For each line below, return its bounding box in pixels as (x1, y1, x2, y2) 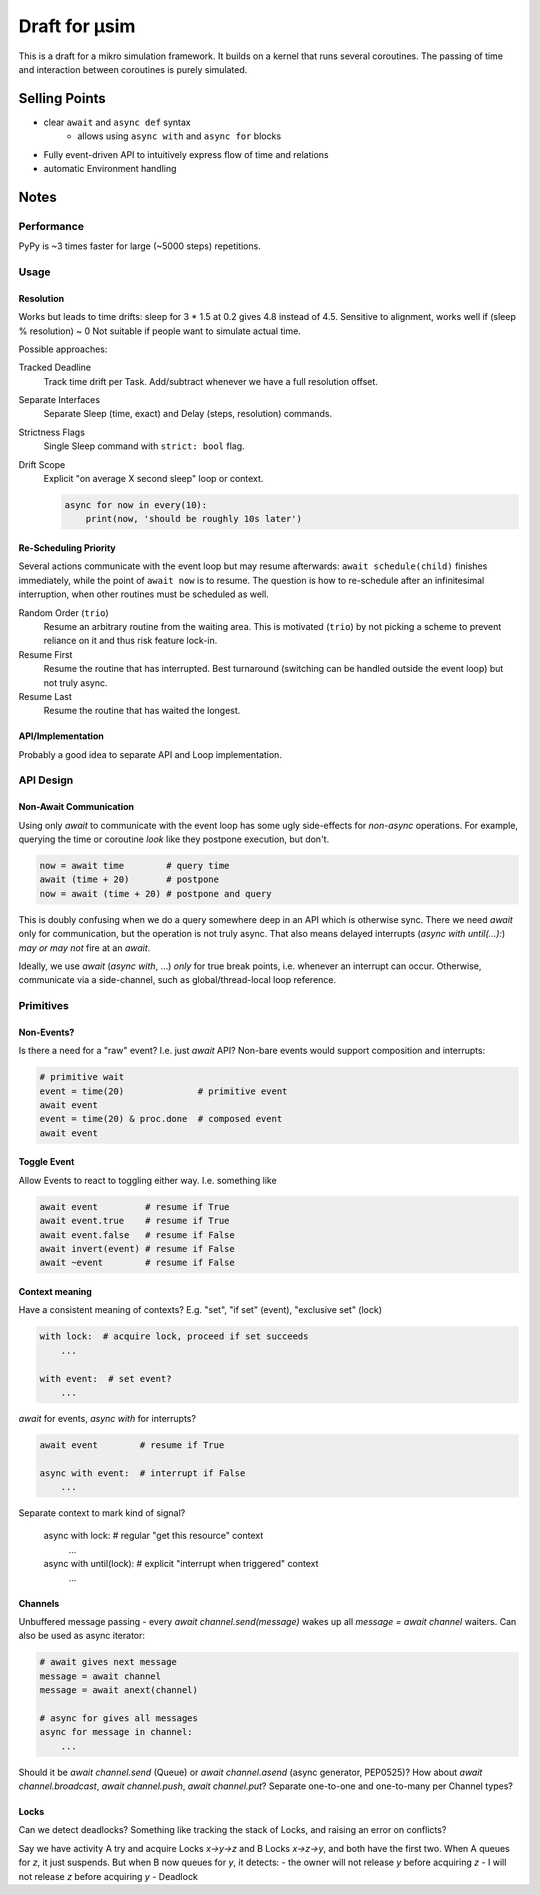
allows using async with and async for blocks (77, 130, 282, 142)
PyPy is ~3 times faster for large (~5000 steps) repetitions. (18, 240, 262, 252)
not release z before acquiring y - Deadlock (18, 1870, 199, 1882)
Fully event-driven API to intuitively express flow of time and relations (43, 148, 329, 160)
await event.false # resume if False (39, 1229, 235, 1240)
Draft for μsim (18, 15, 136, 37)
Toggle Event (18, 1156, 75, 1168)
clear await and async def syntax (43, 116, 191, 128)
